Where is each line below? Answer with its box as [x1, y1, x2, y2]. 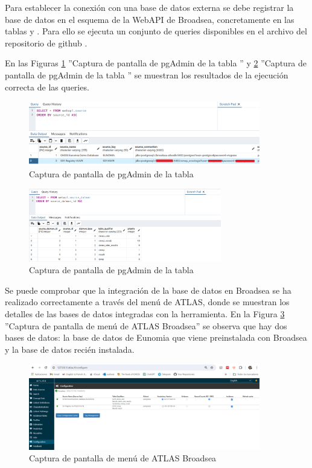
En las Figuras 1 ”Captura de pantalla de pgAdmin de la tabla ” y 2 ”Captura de [5, 57, 307, 69]
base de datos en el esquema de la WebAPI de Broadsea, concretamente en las [5, 13, 294, 25]
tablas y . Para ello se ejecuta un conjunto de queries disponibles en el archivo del [5, 25, 307, 37]
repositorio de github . [5, 36, 88, 49]
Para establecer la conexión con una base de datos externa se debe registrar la [5, 1, 294, 13]
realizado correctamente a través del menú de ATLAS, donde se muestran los [5, 296, 290, 308]
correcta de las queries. [5, 80, 89, 93]
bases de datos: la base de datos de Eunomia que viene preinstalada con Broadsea [5, 331, 307, 344]
